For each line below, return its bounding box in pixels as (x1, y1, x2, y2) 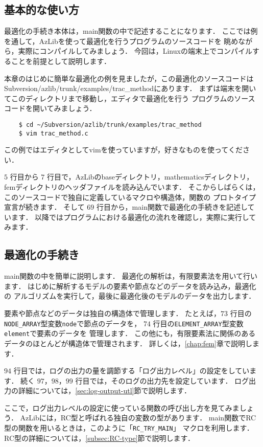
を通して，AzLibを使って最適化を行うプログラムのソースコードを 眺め (4, 35, 238, 46)
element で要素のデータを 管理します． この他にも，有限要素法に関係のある (4, 328, 256, 339)
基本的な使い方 (4, 2, 79, 17)
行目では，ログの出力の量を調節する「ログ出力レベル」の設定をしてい (13, 365, 250, 376)
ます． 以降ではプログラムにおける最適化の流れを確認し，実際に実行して (11, 211, 256, 222)
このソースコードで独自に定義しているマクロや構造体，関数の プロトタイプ (4, 191, 256, 202)
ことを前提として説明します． (11, 55, 111, 66)
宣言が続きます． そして (4, 202, 85, 212)
